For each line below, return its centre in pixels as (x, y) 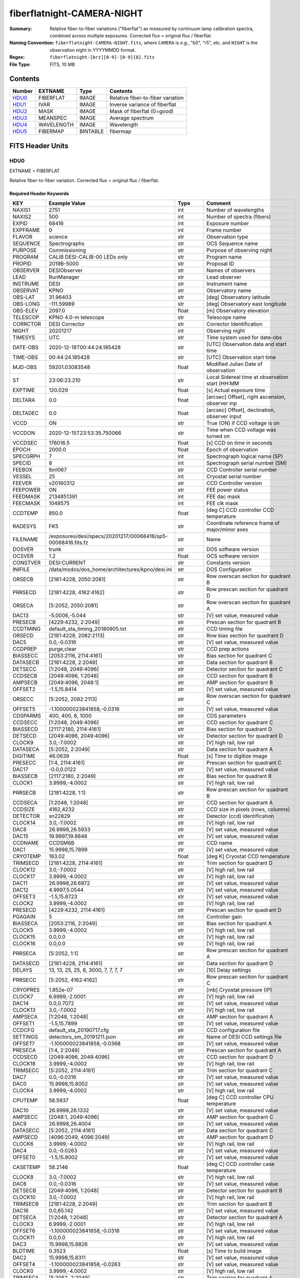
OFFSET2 (24, 689)
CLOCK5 (23, 930)
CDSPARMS (27, 716)
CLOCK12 (24, 870)
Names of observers (231, 270)
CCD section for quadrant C (240, 722)
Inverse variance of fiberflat (143, 105)
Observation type (227, 237)
